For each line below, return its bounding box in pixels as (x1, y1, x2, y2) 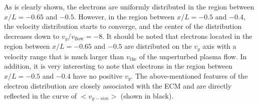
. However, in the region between (74, 11, 175, 21)
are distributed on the (124, 41, 192, 51)
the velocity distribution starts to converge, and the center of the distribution (4, 21, 242, 31)
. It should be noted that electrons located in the (102, 30, 252, 41)
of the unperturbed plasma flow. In (139, 51, 247, 61)
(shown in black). (120, 90, 174, 101)
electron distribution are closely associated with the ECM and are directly (4, 81, 232, 91)
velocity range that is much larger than (4, 51, 124, 61)
